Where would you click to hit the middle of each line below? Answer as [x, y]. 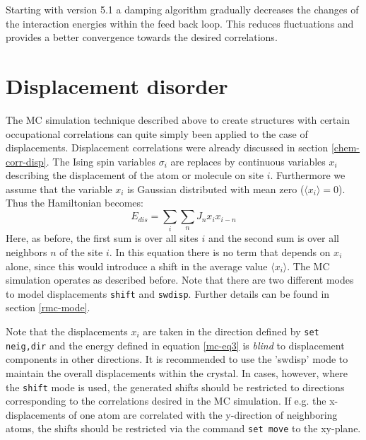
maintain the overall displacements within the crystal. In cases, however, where [177, 372]
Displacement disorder [117, 85]
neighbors [26, 251]
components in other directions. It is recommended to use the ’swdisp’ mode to [177, 359]
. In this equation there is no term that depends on [220, 251]
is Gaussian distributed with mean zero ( [216, 189]
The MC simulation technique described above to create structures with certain [178, 119]
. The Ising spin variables [101, 161]
